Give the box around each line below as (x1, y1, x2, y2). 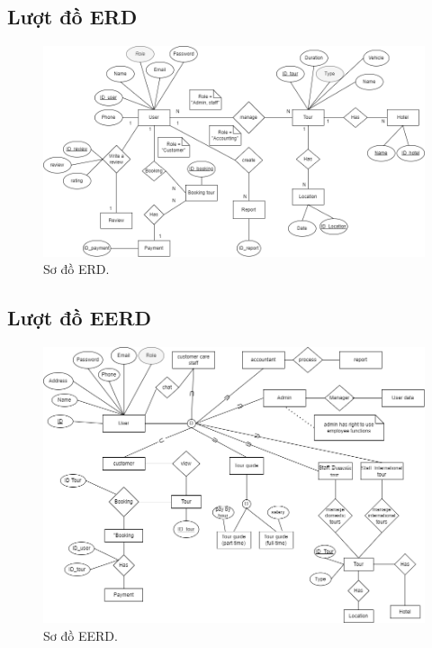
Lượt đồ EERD (7, 304, 152, 332)
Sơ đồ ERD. (43, 260, 110, 278)
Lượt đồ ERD (7, 3, 138, 31)
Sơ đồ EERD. (43, 625, 118, 644)
